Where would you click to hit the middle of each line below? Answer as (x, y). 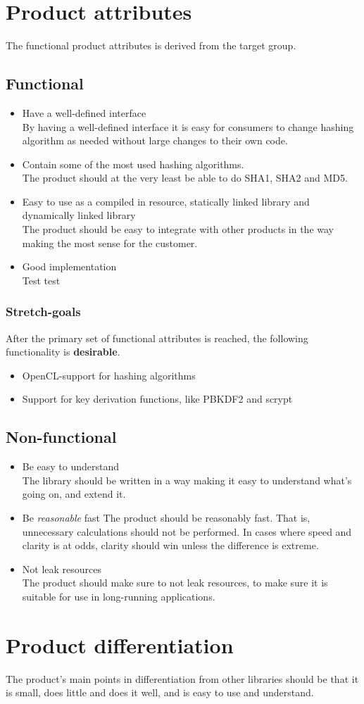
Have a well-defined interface (84, 112)
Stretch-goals (43, 312)
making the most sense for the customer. (110, 243)
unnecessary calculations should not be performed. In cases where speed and (187, 531)
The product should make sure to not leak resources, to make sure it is (175, 583)
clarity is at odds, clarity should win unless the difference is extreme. (170, 545)
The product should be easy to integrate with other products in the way (178, 229)
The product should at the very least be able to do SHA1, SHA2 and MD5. (185, 178)
